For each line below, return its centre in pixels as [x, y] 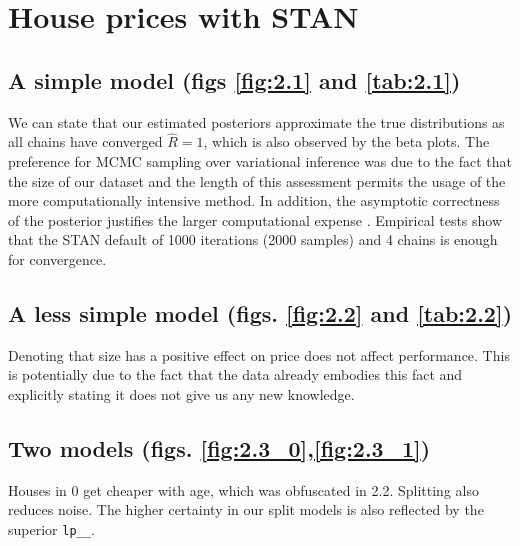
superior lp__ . [51, 528]
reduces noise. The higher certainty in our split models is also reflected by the [246, 509]
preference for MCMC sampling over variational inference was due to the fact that [260, 160]
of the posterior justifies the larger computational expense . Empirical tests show [255, 219]
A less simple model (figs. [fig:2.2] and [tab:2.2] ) [260, 312]
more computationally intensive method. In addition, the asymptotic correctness [254, 200]
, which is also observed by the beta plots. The [346, 141]
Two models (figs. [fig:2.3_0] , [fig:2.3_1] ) [219, 447]
